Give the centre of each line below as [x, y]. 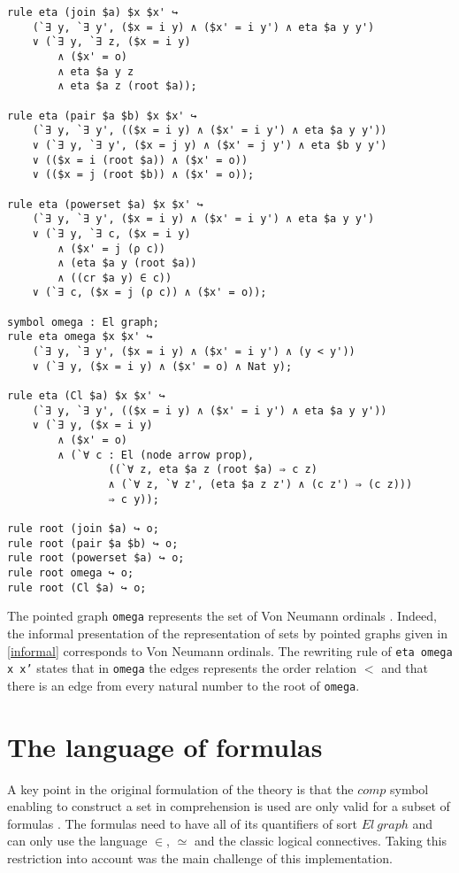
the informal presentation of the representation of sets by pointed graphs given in [227, 633]
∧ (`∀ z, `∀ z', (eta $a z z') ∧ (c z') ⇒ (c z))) [260, 484]
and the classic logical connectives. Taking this [320, 841]
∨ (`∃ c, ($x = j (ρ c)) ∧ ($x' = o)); [149, 293]
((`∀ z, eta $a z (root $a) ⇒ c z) [213, 470]
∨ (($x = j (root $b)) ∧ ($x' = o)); [143, 175]
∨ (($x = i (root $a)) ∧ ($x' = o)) [140, 160]
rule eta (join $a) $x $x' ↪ [93, 12]
